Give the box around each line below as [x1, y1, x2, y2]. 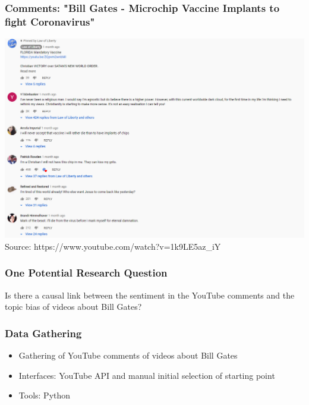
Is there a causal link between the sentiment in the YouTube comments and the [5, 288, 295, 301]
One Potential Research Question [5, 265, 168, 280]
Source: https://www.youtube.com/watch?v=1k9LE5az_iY [5, 240, 221, 252]
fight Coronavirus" [5, 14, 95, 29]
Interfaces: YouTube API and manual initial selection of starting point [18, 369, 275, 381]
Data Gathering [5, 325, 82, 340]
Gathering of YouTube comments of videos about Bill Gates [18, 349, 238, 362]
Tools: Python [18, 389, 71, 401]
